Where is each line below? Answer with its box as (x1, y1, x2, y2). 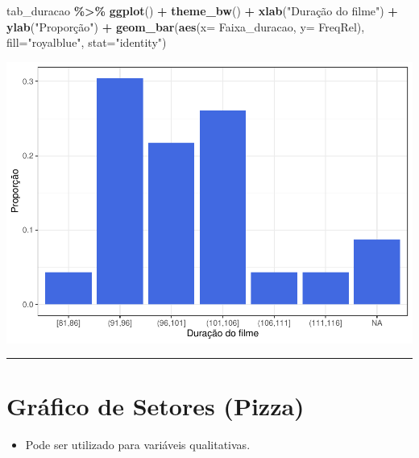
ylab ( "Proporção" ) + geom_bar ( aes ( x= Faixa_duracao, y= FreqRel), (6, 18, 365, 35)
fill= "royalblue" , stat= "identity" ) (6, 34, 167, 51)
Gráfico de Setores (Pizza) (6, 389, 305, 423)
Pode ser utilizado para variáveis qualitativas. (25, 436, 251, 453)
